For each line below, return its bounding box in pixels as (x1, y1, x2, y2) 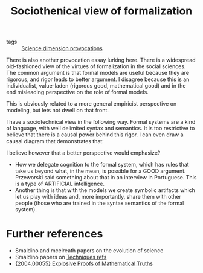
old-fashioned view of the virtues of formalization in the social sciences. (6, 63, 186, 70)
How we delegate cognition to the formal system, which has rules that (14, 161, 189, 169)
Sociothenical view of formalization (10, 4, 193, 18)
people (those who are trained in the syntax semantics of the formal (14, 199, 184, 207)
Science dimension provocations (21, 45, 103, 52)
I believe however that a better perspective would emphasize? (6, 149, 161, 156)
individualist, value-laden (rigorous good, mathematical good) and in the (6, 82, 186, 89)
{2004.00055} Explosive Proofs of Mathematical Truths (14, 260, 153, 267)
